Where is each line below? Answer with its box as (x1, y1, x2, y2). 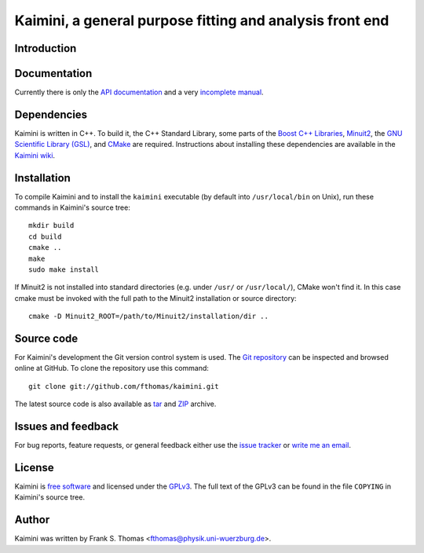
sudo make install (28, 266, 100, 274)
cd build (28, 232, 62, 241)
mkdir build (28, 221, 75, 230)
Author (14, 513, 50, 526)
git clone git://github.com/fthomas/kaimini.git (28, 382, 219, 390)
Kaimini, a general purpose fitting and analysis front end (14, 12, 389, 29)
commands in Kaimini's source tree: (14, 203, 131, 212)
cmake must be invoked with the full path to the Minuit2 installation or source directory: (14, 293, 298, 302)
